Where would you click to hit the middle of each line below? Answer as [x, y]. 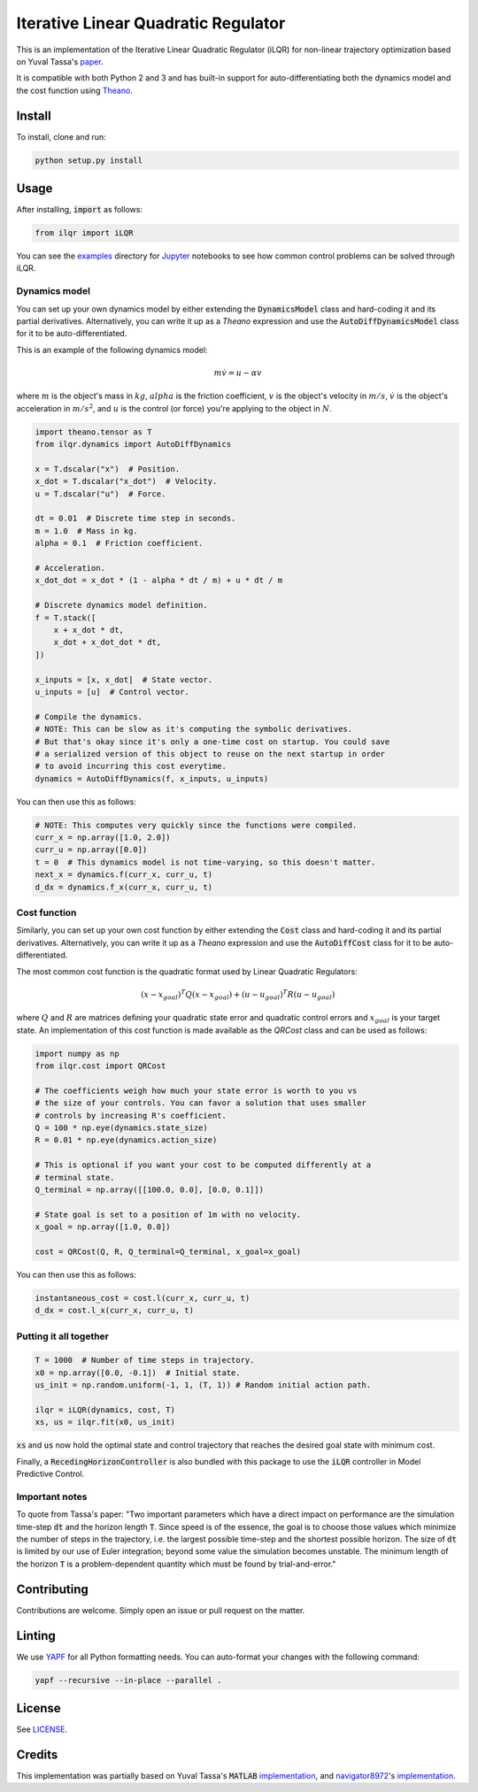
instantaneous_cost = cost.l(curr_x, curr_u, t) [143, 1298]
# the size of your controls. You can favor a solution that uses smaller [201, 1103]
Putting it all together [63, 1336]
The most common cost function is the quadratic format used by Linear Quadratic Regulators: [187, 971]
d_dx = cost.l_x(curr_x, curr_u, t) [115, 1311]
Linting [36, 1636]
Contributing [52, 1589]
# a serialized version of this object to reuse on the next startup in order [210, 754]
